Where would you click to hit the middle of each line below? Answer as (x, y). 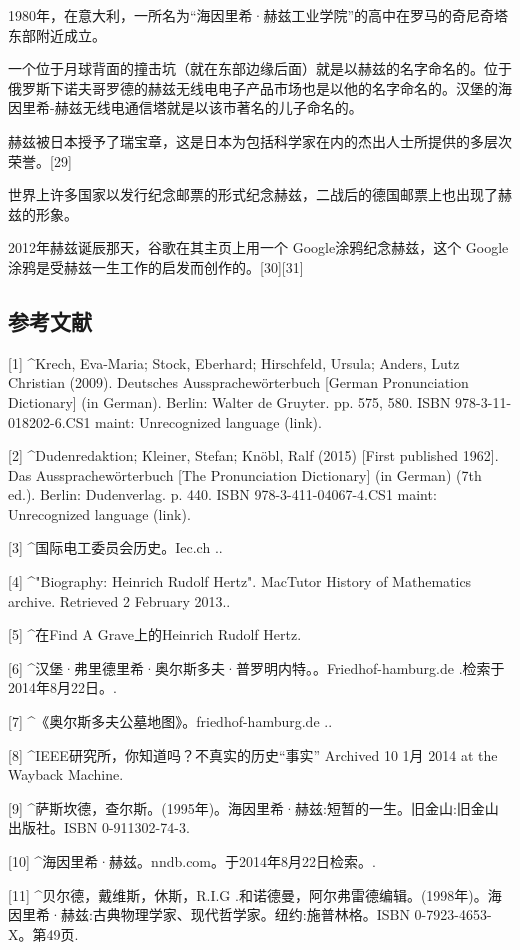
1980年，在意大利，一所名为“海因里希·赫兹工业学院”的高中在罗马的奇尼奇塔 (258, 15)
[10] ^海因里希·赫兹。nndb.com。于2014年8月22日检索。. (192, 861)
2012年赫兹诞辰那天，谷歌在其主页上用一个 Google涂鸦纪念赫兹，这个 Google (258, 247)
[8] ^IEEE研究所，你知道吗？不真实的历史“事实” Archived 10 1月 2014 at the (253, 754)
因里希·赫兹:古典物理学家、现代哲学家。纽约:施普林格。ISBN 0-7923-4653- (250, 914)
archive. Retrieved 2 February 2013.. (119, 600)
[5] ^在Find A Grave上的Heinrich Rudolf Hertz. (155, 634)
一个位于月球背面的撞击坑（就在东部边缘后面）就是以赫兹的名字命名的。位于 (260, 68)
